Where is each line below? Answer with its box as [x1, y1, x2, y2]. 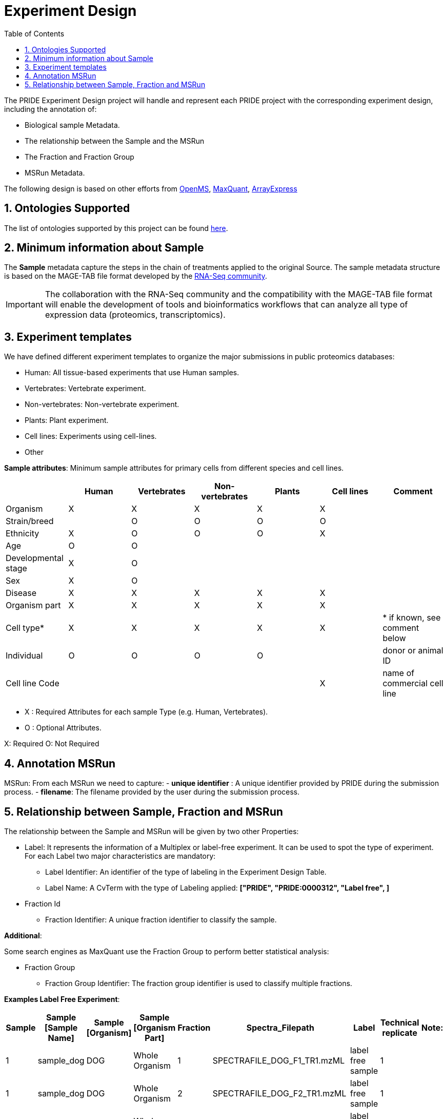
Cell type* [6, 623, 44, 633]
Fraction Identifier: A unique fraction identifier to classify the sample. [45, 915, 277, 924]
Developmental [6, 553, 64, 564]
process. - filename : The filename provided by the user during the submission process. [4, 787, 300, 797]
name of [382, 668, 415, 679]
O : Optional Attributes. [25, 723, 101, 732]
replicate [382, 1027, 418, 1038]
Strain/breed [6, 516, 54, 527]
